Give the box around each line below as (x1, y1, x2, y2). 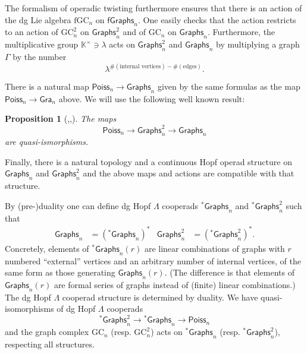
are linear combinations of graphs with (144, 242, 285, 254)
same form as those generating (5, 266, 115, 279)
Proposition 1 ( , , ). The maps (5, 112, 117, 125)
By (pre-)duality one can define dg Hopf (5, 199, 151, 211)
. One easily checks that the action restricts (138, 13, 296, 26)
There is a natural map (5, 80, 89, 93)
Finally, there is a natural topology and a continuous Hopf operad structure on (5, 155, 292, 167)
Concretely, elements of (5, 242, 89, 254)
